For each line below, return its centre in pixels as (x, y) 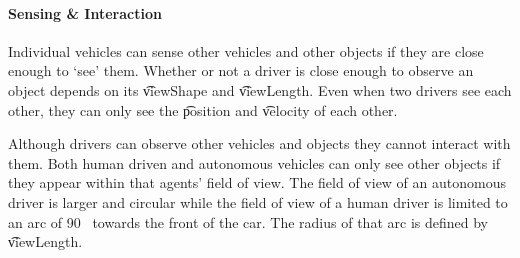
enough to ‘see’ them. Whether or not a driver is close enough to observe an (241, 70)
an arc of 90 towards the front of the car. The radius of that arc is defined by (248, 221)
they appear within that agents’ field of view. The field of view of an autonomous (257, 182)
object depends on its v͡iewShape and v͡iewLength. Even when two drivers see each (260, 89)
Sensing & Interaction (85, 12)
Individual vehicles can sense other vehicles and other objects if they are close (246, 50)
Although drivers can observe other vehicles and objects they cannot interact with (259, 143)
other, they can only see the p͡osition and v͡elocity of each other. (203, 109)
